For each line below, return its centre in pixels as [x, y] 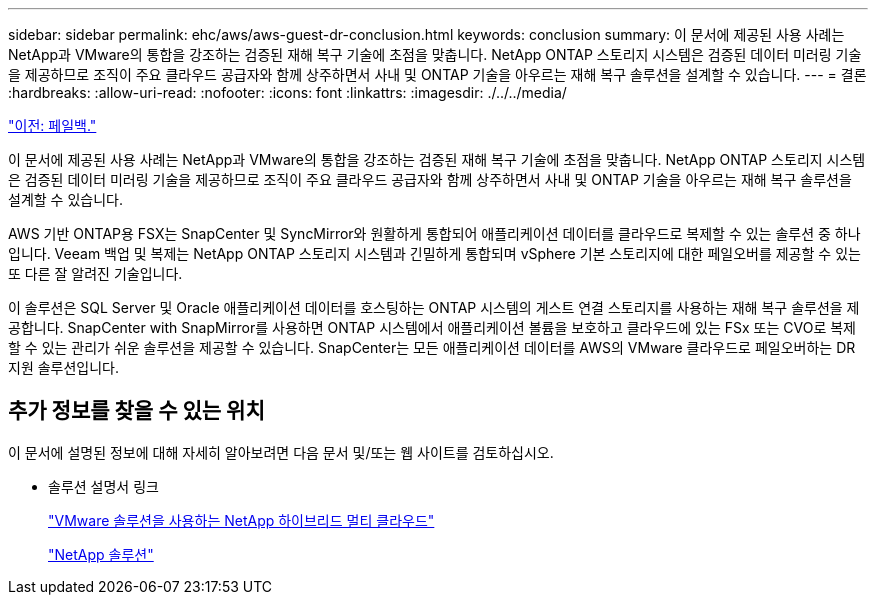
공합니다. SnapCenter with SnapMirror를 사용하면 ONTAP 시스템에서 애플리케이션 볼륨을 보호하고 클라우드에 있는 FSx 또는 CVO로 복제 [432, 327]
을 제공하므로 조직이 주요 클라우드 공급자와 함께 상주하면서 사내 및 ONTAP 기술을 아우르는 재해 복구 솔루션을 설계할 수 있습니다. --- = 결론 [437, 74]
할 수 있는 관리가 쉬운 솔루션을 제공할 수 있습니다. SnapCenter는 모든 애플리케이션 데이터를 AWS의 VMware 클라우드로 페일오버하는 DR [432, 347]
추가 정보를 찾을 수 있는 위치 [136, 411]
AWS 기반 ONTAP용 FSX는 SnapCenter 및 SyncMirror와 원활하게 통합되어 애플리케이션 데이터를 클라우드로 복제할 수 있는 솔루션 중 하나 [434, 233]
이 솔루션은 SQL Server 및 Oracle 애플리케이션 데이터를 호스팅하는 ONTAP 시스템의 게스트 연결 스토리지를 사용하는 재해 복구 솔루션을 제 [434, 307]
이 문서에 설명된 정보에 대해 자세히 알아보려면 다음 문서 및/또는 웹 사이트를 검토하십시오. [281, 452]
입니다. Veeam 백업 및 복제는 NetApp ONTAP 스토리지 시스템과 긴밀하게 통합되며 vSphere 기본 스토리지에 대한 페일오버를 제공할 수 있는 [434, 253]
